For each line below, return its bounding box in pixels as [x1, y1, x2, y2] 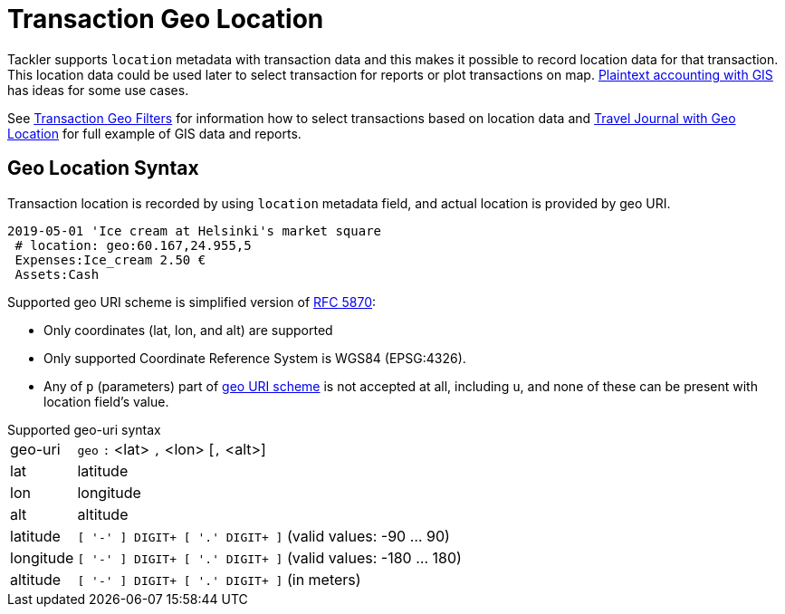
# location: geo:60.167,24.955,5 [14, 237, 252, 253]
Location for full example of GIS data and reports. [7, 125, 302, 141]
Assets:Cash [14, 266, 100, 282]
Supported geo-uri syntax [7, 421, 161, 437]
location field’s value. [43, 393, 169, 409]
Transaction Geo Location [7, 4, 324, 34]
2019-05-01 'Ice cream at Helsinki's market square [7, 223, 382, 238]
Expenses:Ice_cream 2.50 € [14, 252, 206, 267]
